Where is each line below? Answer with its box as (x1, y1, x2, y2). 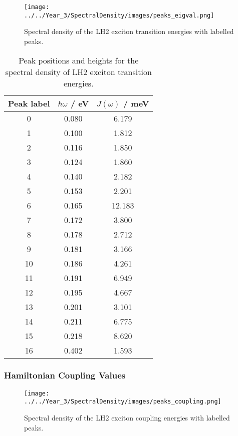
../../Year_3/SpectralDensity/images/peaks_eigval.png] (24, 11, 214, 19)
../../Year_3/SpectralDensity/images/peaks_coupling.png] (24, 398, 221, 405)
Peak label (8, 97, 50, 109)
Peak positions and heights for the (19, 54, 139, 66)
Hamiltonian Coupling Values (4, 369, 126, 381)
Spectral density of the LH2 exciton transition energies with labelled (24, 26, 234, 36)
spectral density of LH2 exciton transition (5, 65, 152, 77)
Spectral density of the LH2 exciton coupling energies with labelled (24, 412, 230, 423)
